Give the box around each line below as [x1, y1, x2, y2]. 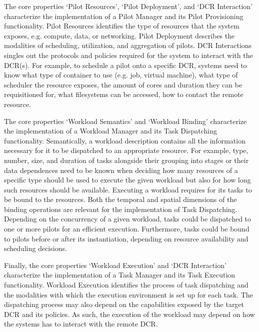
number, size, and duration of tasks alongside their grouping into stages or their [4, 154, 249, 165]
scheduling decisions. [4, 243, 67, 253]
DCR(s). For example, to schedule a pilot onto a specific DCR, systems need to [4, 59, 247, 70]
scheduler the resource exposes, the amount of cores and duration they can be [4, 79, 242, 89]
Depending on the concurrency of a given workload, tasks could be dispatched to [4, 213, 251, 224]
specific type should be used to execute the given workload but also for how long [4, 174, 251, 185]
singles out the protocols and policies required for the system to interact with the [4, 49, 253, 60]
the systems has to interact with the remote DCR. [4, 318, 158, 329]
